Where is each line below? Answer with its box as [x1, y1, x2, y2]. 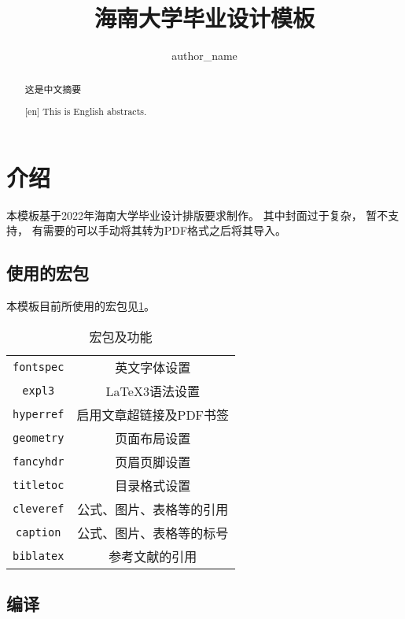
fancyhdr [13, 454, 64, 468]
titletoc [13, 478, 64, 491]
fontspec [13, 360, 64, 373]
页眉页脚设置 [115, 452, 191, 471]
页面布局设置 [115, 428, 191, 447]
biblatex [13, 549, 64, 562]
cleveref [13, 502, 64, 515]
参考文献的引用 [109, 547, 197, 565]
